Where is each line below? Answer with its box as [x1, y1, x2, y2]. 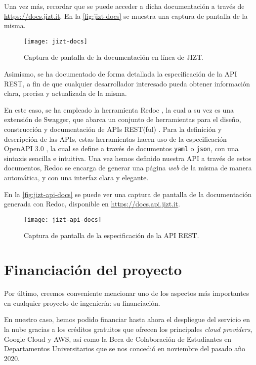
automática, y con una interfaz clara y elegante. [4, 172, 149, 183]
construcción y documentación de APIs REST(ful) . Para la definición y [4, 124, 222, 134]
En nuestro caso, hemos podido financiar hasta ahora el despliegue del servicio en [4, 314, 250, 324]
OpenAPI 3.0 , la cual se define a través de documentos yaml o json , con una [4, 143, 239, 154]
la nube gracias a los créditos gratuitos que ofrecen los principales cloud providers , [4, 324, 253, 334]
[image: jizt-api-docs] [24, 216, 102, 223]
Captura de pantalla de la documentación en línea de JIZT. [24, 52, 204, 62]
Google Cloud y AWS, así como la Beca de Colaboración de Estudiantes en [4, 333, 232, 344]
